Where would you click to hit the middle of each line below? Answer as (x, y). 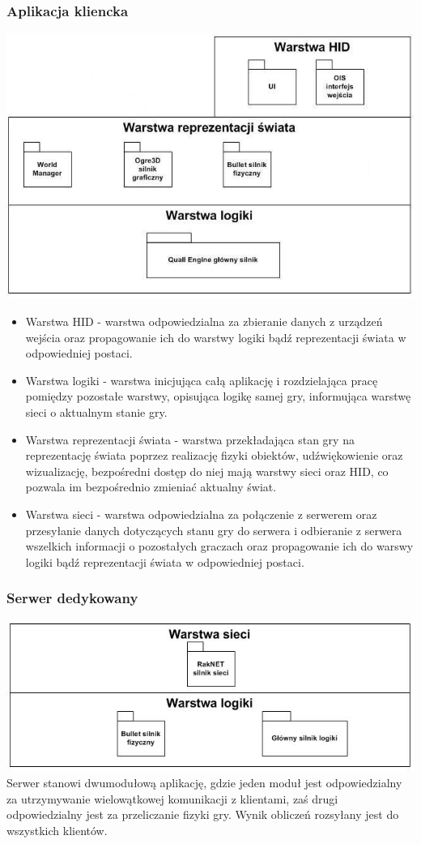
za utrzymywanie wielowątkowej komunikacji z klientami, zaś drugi (172, 798)
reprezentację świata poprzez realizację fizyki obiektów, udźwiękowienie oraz (214, 455)
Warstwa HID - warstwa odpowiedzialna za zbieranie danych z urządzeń (204, 321)
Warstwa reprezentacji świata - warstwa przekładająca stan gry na (190, 439)
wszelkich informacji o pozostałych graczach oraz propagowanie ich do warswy (219, 546)
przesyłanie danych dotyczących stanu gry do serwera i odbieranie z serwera (214, 530)
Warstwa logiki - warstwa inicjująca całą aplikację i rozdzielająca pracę (202, 380)
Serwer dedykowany (72, 598)
